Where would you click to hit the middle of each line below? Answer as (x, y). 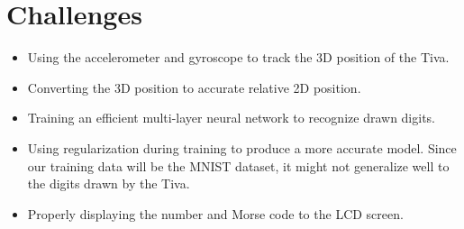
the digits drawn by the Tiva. (109, 183)
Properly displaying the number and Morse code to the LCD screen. (215, 213)
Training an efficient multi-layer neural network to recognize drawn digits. (231, 118)
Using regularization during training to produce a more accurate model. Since (242, 147)
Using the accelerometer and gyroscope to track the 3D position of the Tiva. (238, 57)
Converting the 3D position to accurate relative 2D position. (194, 87)
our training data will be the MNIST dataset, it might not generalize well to (238, 165)
